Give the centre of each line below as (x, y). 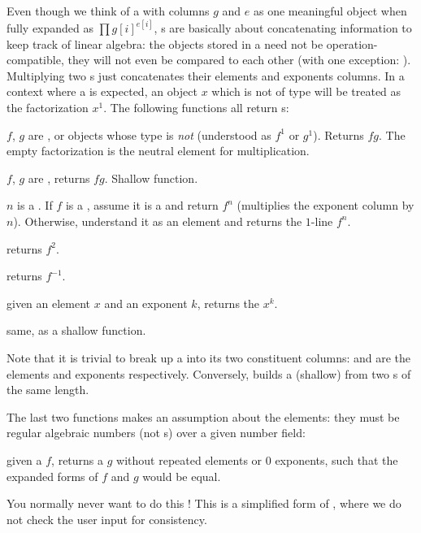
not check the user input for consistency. (107, 519)
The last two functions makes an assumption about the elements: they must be (203, 416)
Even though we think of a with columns (108, 11)
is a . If (35, 205)
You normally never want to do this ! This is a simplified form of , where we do (204, 503)
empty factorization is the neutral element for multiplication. (158, 151)
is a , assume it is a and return (142, 205)
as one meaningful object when (330, 11)
